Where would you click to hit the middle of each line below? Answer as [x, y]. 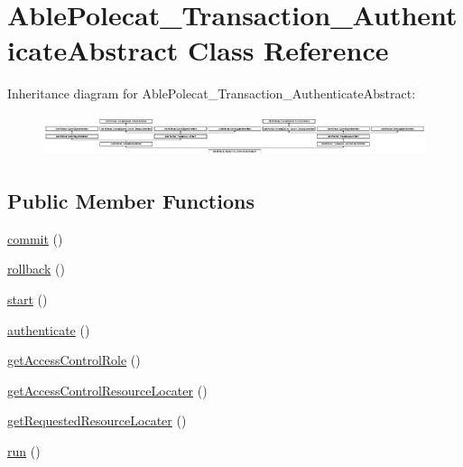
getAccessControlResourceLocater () [107, 390]
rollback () [36, 269]
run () [24, 450]
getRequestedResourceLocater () [97, 420]
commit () [35, 238]
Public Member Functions [131, 200]
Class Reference [288, 50]
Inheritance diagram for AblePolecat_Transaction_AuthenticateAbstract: [212, 93]
